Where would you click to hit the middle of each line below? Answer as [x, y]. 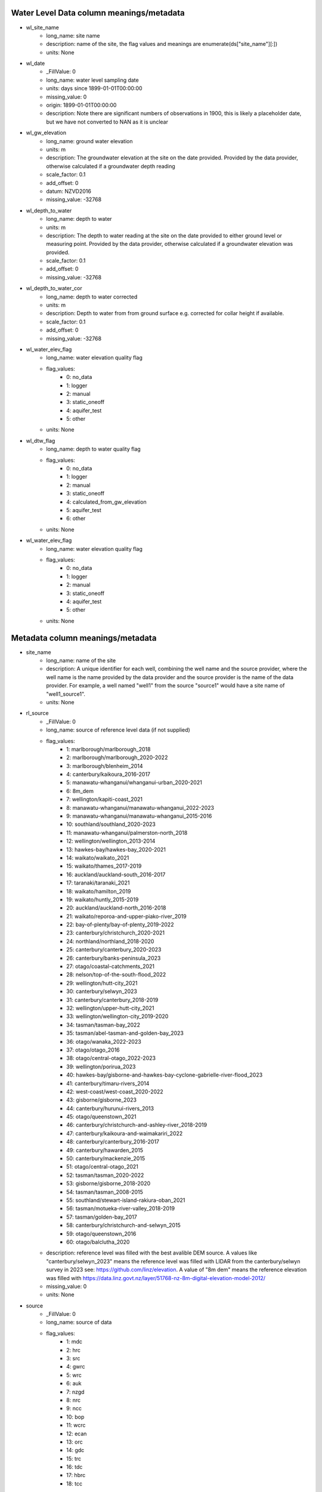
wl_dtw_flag [41, 440]
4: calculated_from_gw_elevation [106, 502]
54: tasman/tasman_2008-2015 [105, 1192]
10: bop [75, 1417]
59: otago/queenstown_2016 [101, 1234]
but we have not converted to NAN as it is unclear [107, 122]
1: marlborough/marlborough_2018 [109, 749]
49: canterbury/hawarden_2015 [105, 1150]
